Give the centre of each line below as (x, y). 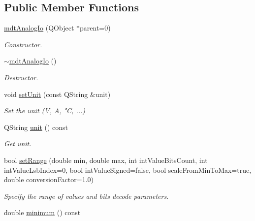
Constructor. (23, 44)
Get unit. (18, 143)
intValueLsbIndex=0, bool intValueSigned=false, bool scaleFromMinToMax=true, (128, 170)
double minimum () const (42, 212)
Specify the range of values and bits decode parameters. (86, 196)
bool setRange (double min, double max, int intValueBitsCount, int (106, 160)
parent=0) (95, 28)
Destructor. (21, 77)
